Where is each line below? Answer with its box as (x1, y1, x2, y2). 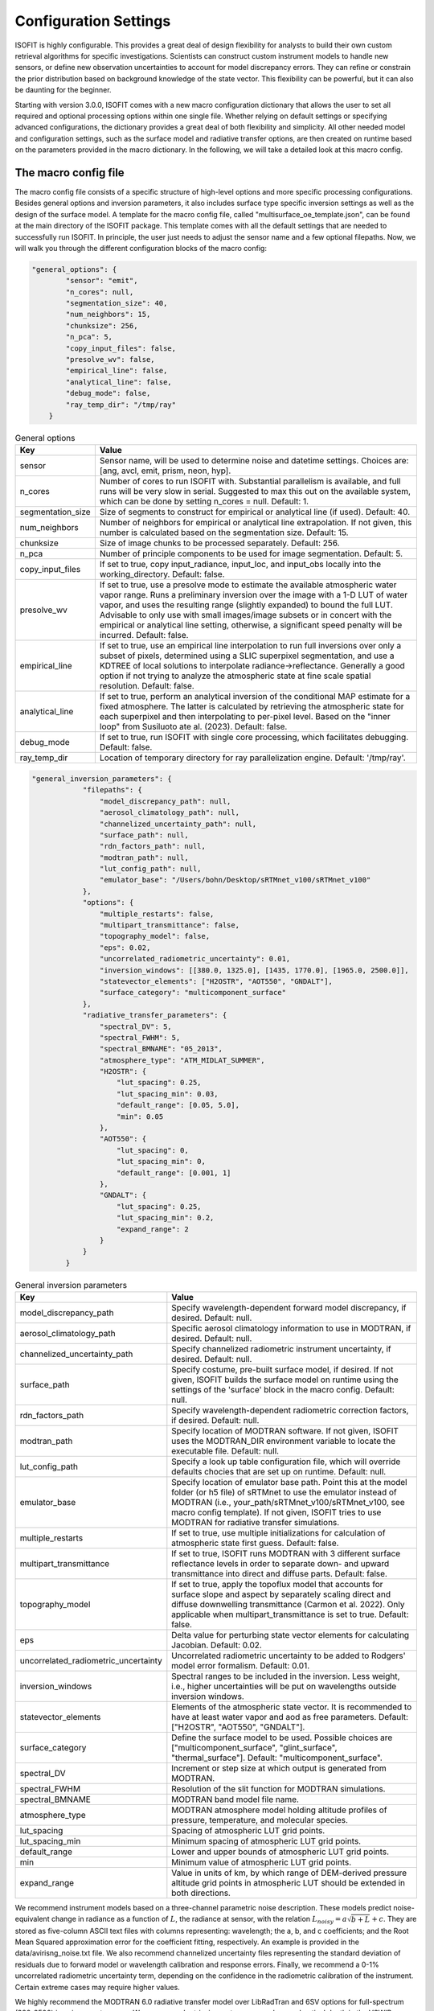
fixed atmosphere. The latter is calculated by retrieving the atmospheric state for (99, 701, 405, 712)
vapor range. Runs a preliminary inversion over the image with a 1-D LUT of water (99, 590, 408, 601)
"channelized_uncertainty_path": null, (99, 819, 257, 829)
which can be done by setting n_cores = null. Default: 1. (99, 496, 309, 507)
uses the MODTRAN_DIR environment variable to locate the (171, 1436, 395, 1447)
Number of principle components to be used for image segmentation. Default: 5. (99, 548, 403, 559)
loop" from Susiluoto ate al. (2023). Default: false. (99, 721, 288, 732)
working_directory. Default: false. (99, 569, 225, 580)
